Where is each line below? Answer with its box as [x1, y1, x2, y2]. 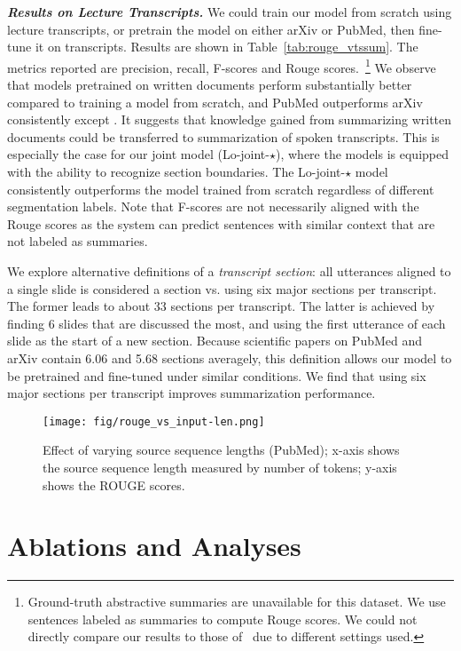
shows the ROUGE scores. [43, 475, 185, 494]
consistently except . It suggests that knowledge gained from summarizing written [7, 110, 452, 129]
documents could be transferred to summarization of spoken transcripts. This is [7, 127, 440, 146]
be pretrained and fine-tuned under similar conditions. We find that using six [7, 366, 426, 385]
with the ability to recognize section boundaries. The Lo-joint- [7, 163, 346, 180]
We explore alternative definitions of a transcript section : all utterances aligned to [7, 261, 451, 280]
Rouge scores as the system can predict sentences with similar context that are [7, 214, 435, 233]
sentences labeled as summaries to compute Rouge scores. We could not [27, 609, 418, 628]
